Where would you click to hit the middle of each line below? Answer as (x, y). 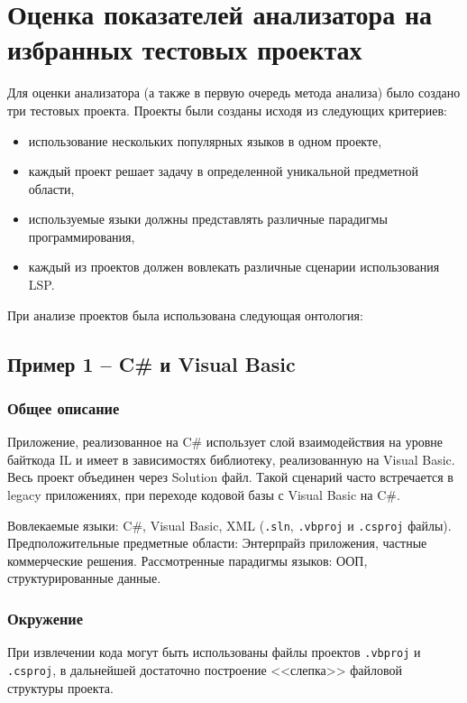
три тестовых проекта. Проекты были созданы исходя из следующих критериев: (227, 110)
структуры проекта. (60, 687)
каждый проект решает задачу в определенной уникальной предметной (223, 171)
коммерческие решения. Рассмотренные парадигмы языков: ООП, (188, 560)
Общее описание (64, 407)
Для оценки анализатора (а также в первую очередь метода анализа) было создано (234, 92)
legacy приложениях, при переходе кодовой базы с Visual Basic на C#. (204, 495)
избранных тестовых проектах (185, 49)
